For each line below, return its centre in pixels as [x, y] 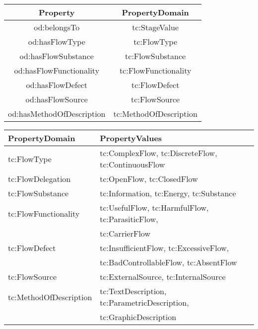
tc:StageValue [156, 27]
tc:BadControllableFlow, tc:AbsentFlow [168, 262]
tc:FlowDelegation [39, 179]
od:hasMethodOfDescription [57, 114]
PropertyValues [131, 138]
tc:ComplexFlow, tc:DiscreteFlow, [159, 153]
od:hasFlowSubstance [57, 56]
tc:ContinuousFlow [132, 164]
